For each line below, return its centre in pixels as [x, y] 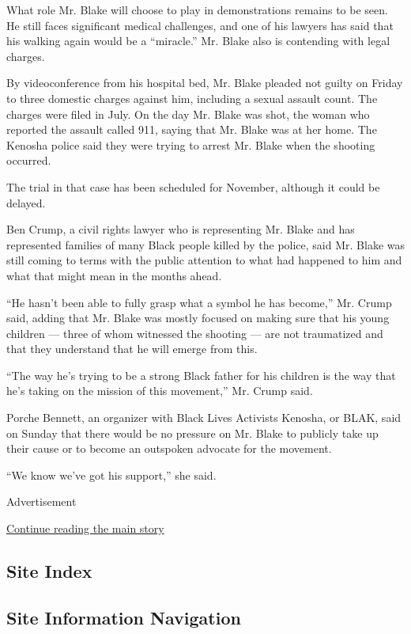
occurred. [29, 160]
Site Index [49, 571]
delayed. [26, 202]
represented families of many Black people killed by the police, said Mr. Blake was [205, 244]
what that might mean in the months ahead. [114, 275]
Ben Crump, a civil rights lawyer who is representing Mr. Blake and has [181, 229]
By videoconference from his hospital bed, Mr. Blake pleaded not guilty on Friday [205, 83]
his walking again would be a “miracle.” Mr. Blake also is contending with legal [198, 41]
